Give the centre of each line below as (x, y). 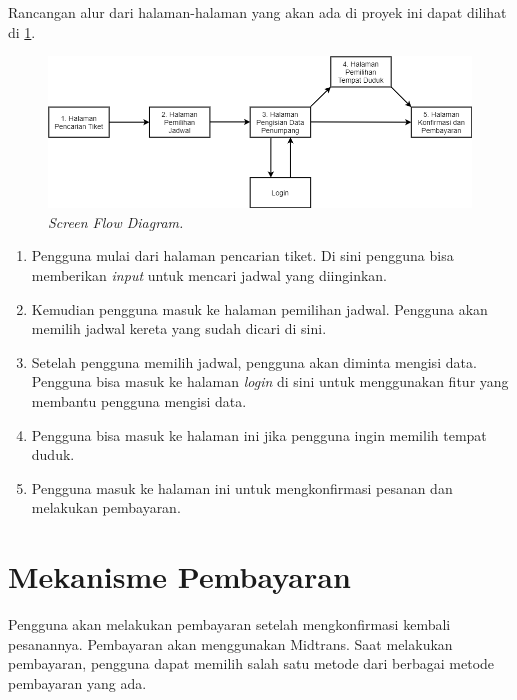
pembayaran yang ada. (77, 682)
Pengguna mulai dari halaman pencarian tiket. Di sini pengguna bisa (242, 255)
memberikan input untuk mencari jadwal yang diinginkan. (209, 275)
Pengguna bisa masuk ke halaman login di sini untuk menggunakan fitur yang (270, 381)
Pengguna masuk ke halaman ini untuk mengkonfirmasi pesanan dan (242, 487)
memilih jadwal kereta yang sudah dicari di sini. (179, 328)
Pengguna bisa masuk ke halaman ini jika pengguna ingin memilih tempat (259, 434)
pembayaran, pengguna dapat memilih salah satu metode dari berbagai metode (251, 663)
